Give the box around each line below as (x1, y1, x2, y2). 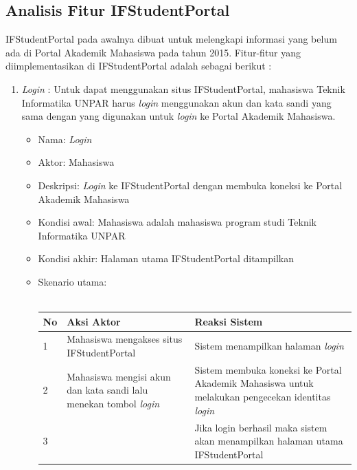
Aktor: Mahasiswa (38, 155, 115, 169)
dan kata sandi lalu (67, 383, 148, 397)
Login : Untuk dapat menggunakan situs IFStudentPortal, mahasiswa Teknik (21, 81, 345, 96)
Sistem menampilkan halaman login (194, 339, 344, 353)
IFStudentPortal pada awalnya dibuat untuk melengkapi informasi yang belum (5, 32, 337, 46)
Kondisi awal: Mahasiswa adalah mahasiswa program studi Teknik (38, 215, 316, 229)
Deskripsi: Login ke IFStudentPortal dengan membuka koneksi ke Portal (38, 178, 343, 192)
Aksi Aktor (67, 314, 121, 328)
